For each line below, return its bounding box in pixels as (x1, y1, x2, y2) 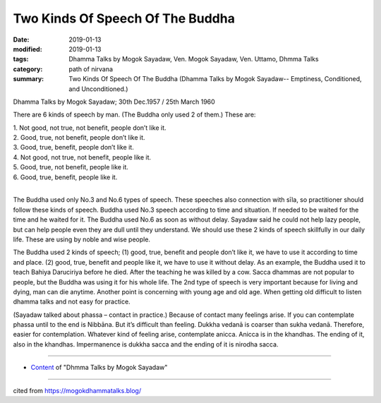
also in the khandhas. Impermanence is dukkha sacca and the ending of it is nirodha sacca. (13, 339, 279, 349)
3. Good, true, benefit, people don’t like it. (13, 143, 134, 152)
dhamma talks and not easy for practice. (13, 297, 131, 306)
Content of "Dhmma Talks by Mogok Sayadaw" (30, 363, 168, 372)
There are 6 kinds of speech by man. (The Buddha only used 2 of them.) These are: (13, 110, 256, 119)
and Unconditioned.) (68, 85, 128, 93)
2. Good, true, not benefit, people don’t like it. (13, 133, 145, 142)
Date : (13, 35, 30, 44)
